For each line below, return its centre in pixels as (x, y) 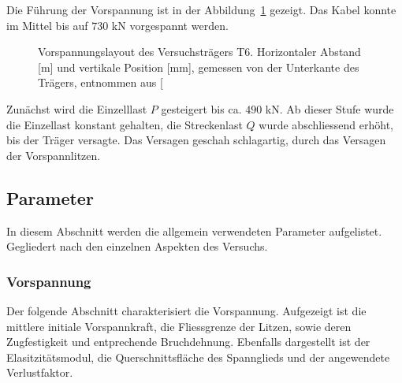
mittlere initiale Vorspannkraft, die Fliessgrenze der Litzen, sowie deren (179, 326)
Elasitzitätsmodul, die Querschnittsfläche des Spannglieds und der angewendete (198, 357)
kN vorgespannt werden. (170, 25)
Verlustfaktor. (40, 372)
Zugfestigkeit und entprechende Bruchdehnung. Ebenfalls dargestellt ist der (188, 342)
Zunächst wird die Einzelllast (77, 108)
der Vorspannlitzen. (54, 155)
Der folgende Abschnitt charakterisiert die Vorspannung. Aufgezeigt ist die (186, 310)
